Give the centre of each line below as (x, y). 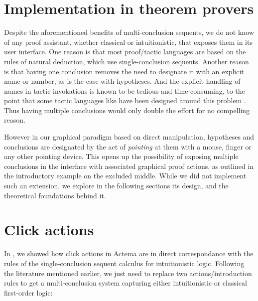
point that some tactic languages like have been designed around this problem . (125, 100)
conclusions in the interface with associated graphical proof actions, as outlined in (129, 166)
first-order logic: (28, 292)
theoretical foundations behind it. (55, 195)
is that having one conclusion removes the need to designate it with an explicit (124, 71)
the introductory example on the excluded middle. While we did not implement (125, 176)
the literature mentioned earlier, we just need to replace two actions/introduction (128, 273)
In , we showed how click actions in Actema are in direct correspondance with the (129, 253)
